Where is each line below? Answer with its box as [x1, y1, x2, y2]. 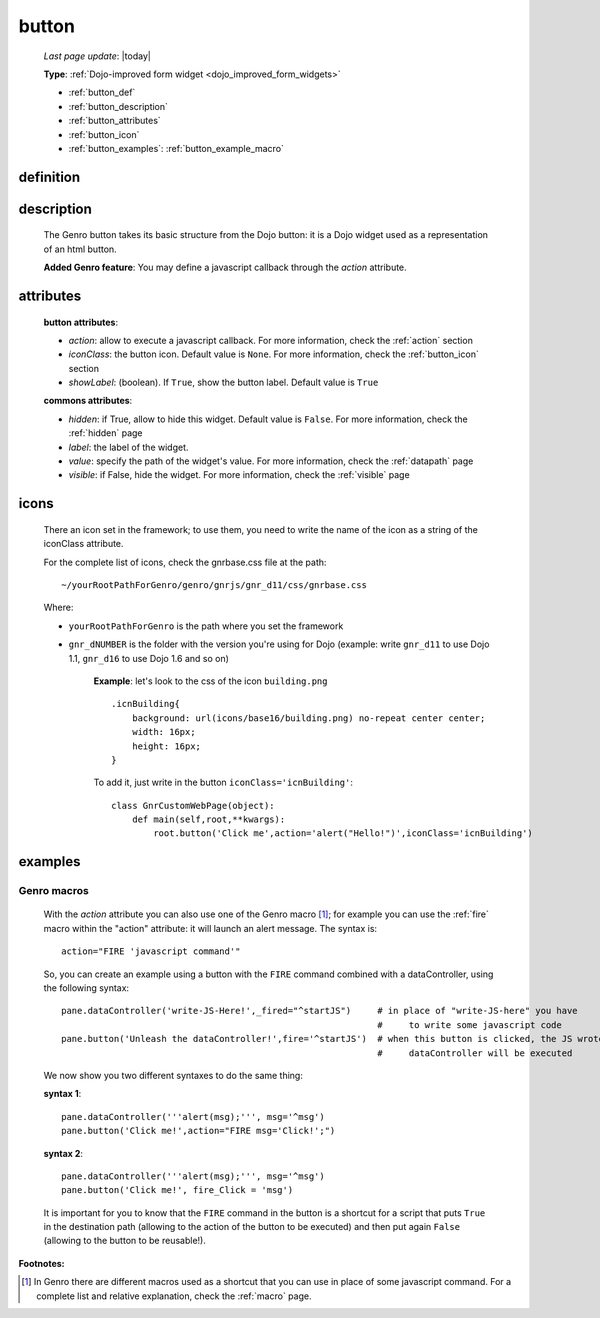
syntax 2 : [43, 1147, 84, 1159]
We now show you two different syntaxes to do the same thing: [43, 1069, 304, 1081]
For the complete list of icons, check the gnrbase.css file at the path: [43, 556, 327, 568]
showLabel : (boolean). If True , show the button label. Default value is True [68, 376, 379, 389]
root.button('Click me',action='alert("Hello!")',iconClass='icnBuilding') [153, 828, 534, 839]
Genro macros [18, 884, 89, 898]
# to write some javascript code [376, 1019, 562, 1030]
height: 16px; [131, 740, 202, 752]
